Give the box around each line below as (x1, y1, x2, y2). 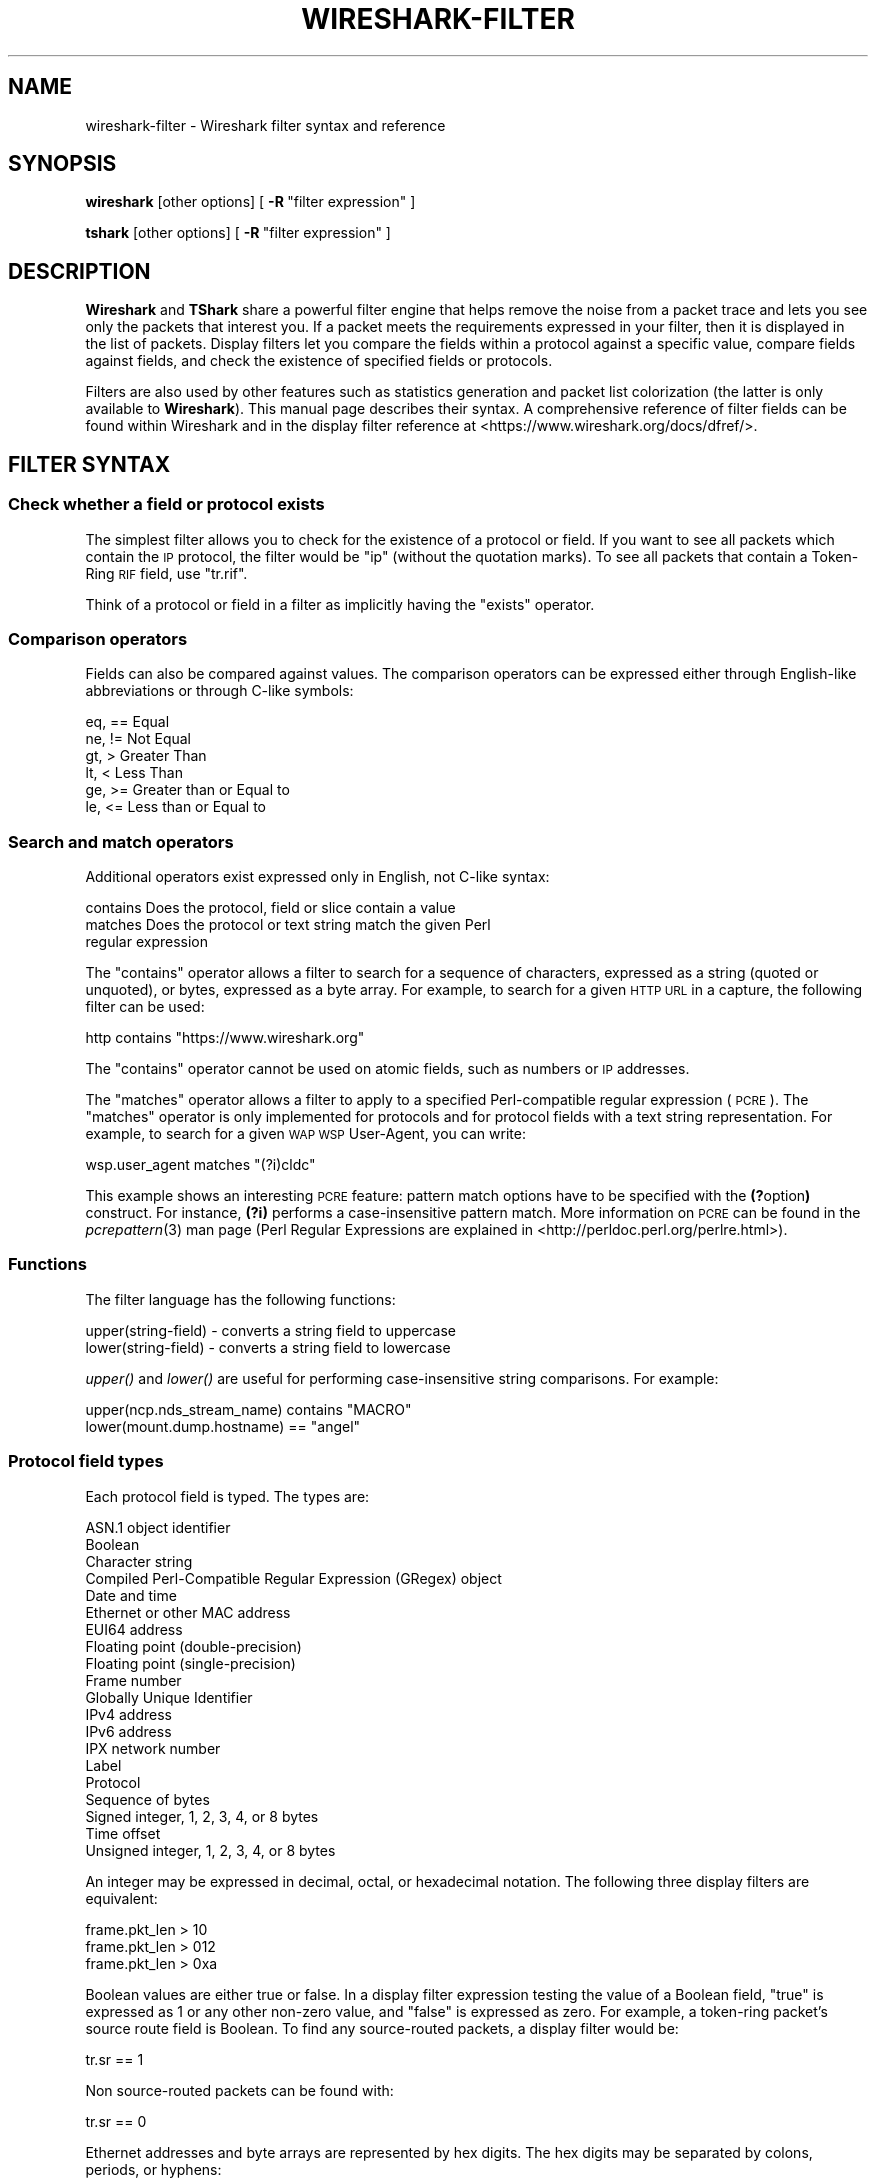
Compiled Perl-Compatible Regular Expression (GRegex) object (85, 1569, 502, 1587)
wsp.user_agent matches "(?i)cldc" (85, 1156, 316, 1173)
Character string (85, 1552, 193, 1570)
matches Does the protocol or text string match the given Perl (85, 916, 491, 933)
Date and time (85, 1586, 177, 1604)
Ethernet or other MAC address (85, 1603, 291, 1621)
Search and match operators (8, 831, 234, 852)
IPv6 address (85, 1722, 172, 1740)
